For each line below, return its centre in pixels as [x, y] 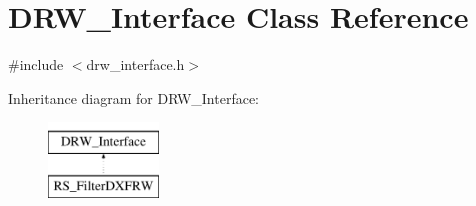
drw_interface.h [135, 64]
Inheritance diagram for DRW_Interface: [134, 97]
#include [36, 64]
